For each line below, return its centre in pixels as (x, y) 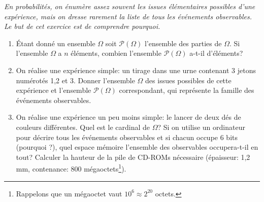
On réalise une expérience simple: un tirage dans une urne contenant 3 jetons (136, 70)
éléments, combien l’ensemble (116, 53)
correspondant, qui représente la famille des (187, 90)
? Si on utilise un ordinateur (201, 127)
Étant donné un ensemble (56, 43)
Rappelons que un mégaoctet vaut (69, 193)
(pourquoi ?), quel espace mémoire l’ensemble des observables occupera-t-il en (137, 147)
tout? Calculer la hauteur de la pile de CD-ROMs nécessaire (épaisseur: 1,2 (133, 157)
